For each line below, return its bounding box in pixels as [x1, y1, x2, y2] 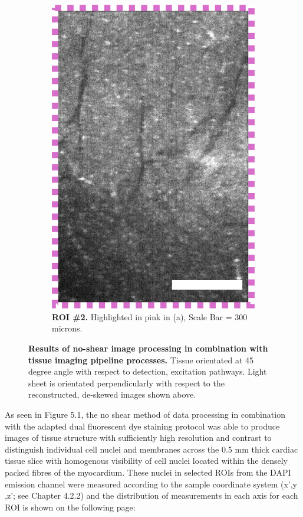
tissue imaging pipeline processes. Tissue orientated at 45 [28, 353, 254, 366]
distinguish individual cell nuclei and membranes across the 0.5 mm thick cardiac [5, 443, 298, 455]
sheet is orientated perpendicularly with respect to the [28, 376, 225, 389]
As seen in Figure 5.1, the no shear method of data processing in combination [5, 408, 285, 420]
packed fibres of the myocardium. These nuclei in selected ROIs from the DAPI [5, 466, 291, 478]
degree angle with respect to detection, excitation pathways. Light [28, 365, 267, 378]
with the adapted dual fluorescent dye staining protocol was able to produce [5, 420, 280, 432]
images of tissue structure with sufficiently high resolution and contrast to [5, 431, 272, 444]
